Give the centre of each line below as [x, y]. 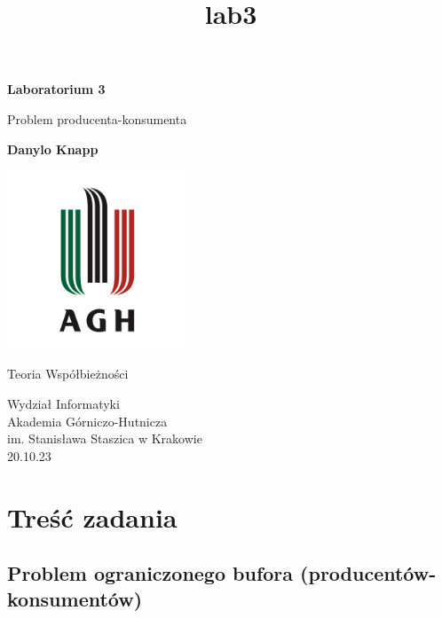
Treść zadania [92, 516]
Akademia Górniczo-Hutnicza [87, 421]
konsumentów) [75, 599]
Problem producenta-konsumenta [97, 118]
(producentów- [368, 573]
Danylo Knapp [53, 149]
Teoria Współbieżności [68, 374]
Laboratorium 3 [56, 89]
